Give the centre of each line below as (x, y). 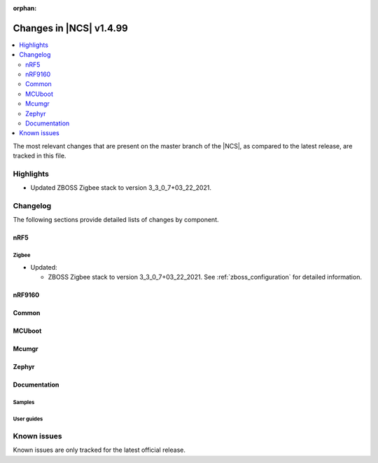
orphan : (25, 8)
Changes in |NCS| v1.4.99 (71, 28)
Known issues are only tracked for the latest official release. (99, 450)
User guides (28, 419)
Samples (24, 403)
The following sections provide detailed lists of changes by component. (116, 220)
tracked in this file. (40, 156)
